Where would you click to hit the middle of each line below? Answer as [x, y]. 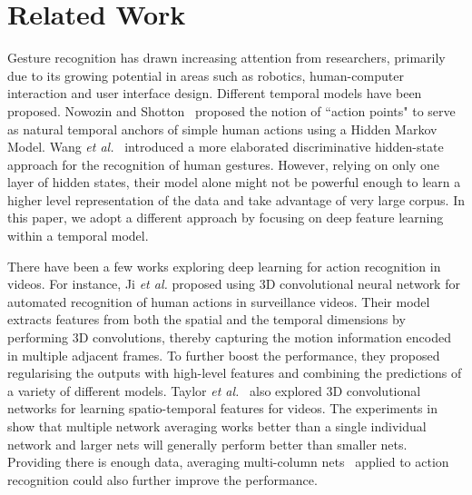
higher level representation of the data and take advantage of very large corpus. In [236, 199]
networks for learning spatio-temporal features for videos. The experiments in [222, 408]
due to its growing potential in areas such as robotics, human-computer [206, 75]
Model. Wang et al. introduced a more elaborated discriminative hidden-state [226, 147]
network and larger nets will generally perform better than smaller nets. [207, 444]
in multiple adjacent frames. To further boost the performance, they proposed [224, 355]
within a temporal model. [78, 236]
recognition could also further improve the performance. [162, 479]
